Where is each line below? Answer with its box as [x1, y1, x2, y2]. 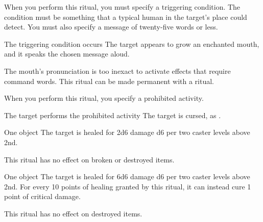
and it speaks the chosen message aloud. [4, 48, 130, 59]
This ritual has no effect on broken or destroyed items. [4, 154, 175, 164]
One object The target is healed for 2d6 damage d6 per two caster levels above [4, 127, 250, 137]
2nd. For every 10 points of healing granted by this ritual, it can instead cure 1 [4, 181, 251, 191]
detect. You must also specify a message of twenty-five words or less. [4, 21, 218, 32]
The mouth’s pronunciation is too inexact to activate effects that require [4, 65, 231, 76]
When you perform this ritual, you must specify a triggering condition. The [4, 2, 241, 12]
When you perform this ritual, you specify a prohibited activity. [4, 93, 204, 103]
